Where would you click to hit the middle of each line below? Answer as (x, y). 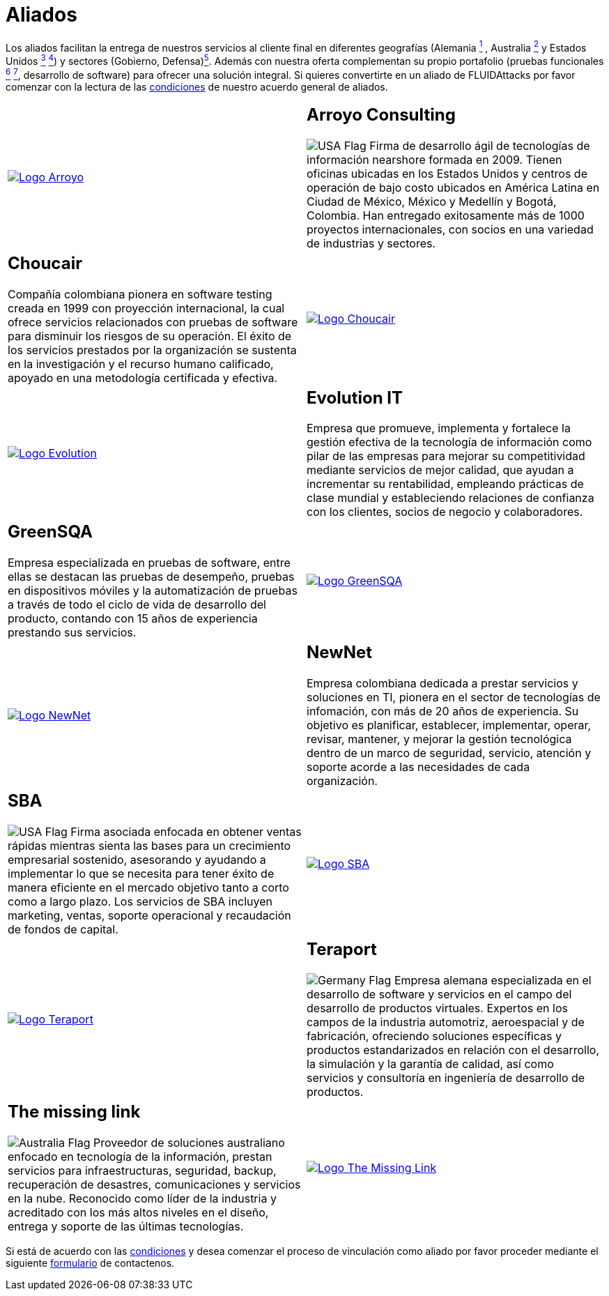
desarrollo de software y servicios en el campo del (439, 994)
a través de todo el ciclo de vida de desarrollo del (137, 605)
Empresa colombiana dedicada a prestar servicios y (442, 684)
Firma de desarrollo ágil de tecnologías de (480, 145)
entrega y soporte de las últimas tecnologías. (126, 1226)
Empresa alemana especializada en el (493, 981)
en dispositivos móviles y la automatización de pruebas (153, 591)
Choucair (45, 263)
